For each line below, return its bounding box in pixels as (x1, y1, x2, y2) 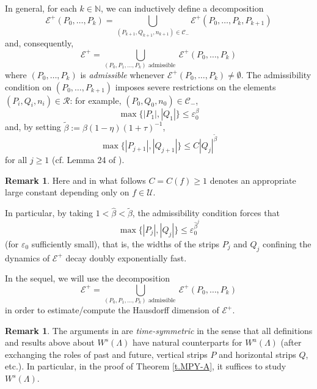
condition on (5, 80, 52, 93)
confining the (263, 237, 312, 250)
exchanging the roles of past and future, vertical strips (5, 347, 208, 360)
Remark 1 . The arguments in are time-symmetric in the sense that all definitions (5, 324, 313, 336)
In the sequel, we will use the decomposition (5, 272, 170, 285)
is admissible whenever (80, 68, 165, 81)
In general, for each (5, 2, 77, 14)
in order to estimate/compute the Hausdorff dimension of (5, 304, 219, 316)
